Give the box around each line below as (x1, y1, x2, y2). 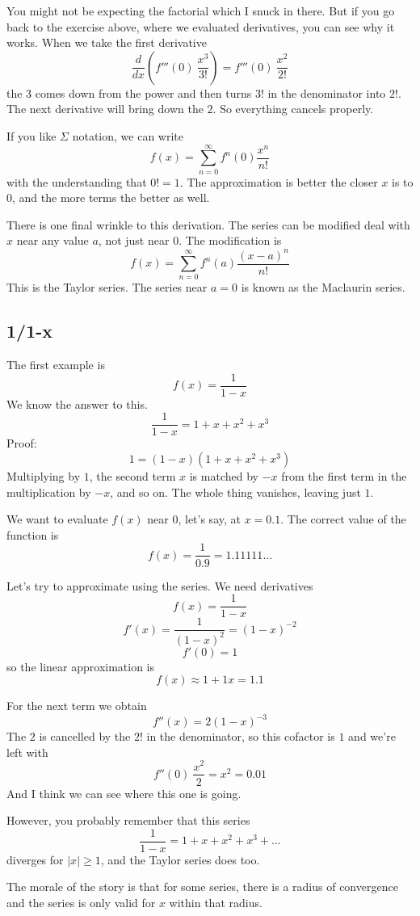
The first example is (6, 356, 105, 373)
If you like (6, 127, 57, 144)
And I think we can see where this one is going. (6, 784, 241, 801)
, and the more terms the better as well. (12, 189, 210, 206)
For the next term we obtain (6, 697, 147, 714)
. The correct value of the (280, 511, 406, 527)
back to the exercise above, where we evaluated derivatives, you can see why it (6, 18, 395, 35)
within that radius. (169, 894, 262, 911)
